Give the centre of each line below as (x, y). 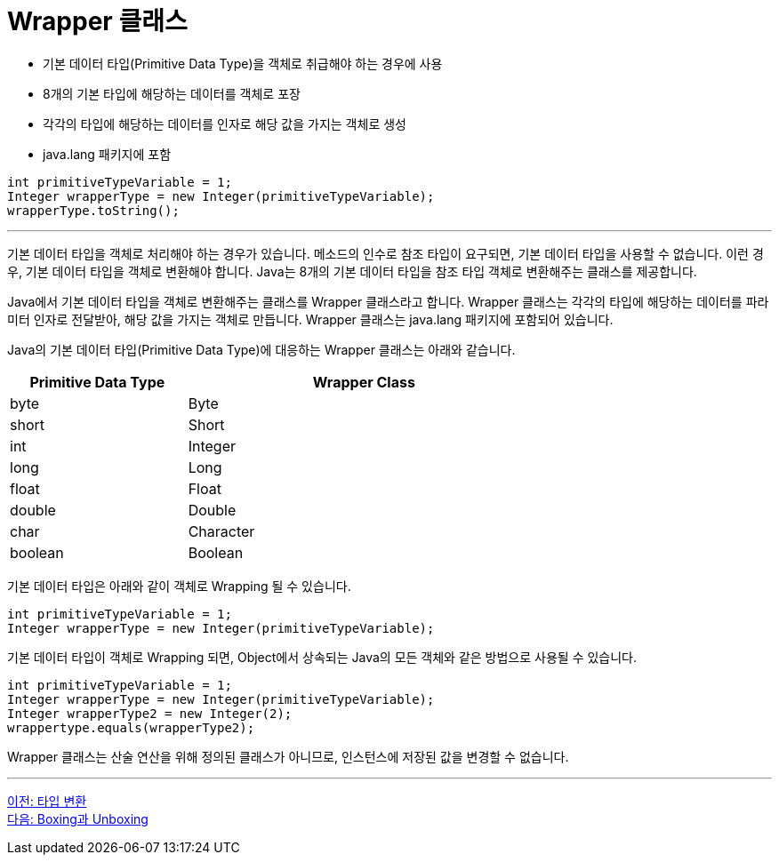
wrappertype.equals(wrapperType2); (131, 727)
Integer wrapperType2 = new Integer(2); (150, 713)
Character (221, 531)
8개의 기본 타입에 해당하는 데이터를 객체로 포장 (172, 93)
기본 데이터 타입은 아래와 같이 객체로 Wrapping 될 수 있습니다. (179, 586)
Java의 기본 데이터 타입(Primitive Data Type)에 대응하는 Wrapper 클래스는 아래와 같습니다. (261, 349)
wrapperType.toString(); (93, 210)
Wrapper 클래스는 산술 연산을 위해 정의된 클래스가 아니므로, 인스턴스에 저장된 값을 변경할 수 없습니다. (288, 756)
